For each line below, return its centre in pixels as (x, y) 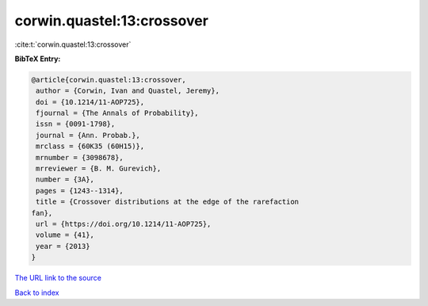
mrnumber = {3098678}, (80, 157)
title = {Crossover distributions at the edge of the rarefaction (168, 202)
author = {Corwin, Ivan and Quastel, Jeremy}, (128, 91)
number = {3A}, (65, 180)
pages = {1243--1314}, (80, 191)
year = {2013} (63, 246)
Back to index (37, 293)
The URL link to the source (58, 278)
